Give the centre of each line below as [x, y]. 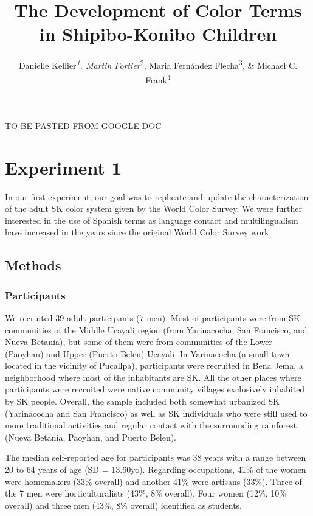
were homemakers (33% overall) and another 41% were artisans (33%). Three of [153, 481]
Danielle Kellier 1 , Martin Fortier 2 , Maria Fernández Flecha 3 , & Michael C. [158, 64]
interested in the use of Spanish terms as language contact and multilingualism [152, 220]
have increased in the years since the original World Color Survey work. [138, 232]
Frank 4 [158, 78]
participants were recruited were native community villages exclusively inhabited [155, 389]
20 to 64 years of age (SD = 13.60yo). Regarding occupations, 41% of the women [156, 469]
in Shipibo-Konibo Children [158, 34]
